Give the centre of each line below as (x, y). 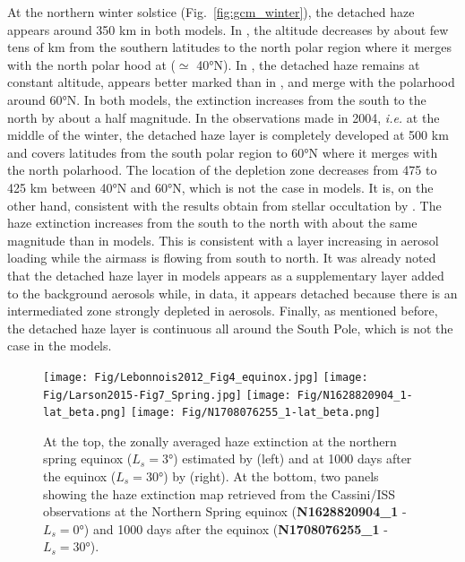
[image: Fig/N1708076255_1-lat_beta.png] (255, 413)
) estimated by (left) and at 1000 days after (293, 458)
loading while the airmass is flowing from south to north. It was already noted (222, 258)
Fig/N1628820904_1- (355, 395)
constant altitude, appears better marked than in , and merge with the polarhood (231, 82)
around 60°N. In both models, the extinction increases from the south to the (217, 99)
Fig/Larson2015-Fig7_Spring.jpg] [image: (167, 395)
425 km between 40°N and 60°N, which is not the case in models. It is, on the (220, 187)
